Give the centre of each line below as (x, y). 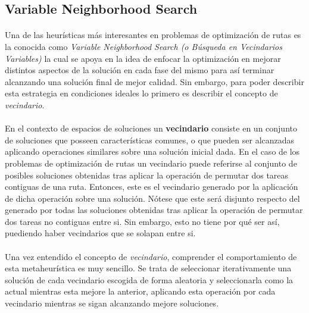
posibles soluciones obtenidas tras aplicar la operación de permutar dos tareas (147, 175)
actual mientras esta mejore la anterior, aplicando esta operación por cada (140, 291)
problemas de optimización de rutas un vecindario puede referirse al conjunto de (151, 163)
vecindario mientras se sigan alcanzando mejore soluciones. (112, 303)
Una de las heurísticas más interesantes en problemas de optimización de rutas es (153, 35)
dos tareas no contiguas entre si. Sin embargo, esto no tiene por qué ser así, (142, 221)
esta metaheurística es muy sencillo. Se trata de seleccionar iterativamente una (148, 268)
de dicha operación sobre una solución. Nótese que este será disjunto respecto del (152, 198)
